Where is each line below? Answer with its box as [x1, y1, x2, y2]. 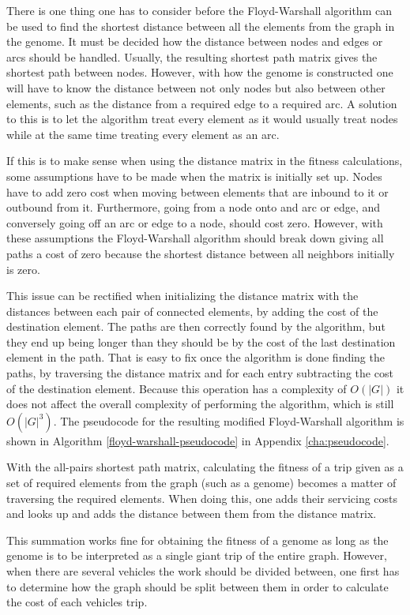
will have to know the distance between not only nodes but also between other [6, 79, 386, 96]
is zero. [6, 261, 40, 277]
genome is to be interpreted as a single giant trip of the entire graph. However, [6, 547, 387, 564]
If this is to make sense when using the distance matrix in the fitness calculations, [6, 152, 403, 169]
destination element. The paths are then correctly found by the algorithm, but [6, 318, 386, 335]
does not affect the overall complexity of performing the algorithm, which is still [6, 396, 394, 412]
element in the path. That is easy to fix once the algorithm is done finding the [6, 349, 385, 366]
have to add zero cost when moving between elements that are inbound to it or [6, 183, 389, 200]
